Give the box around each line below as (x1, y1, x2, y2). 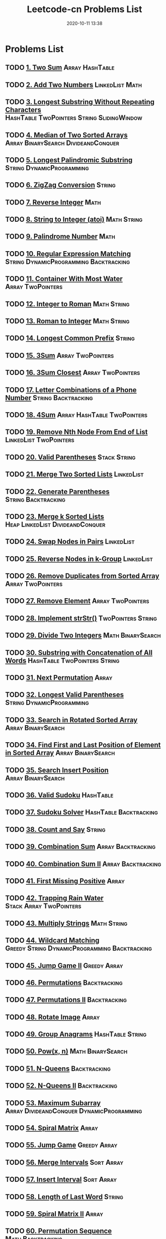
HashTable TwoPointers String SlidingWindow (5, 114, 142, 122)
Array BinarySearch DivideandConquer (5, 138, 119, 147)
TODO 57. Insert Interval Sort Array (5, 1175, 117, 1184)
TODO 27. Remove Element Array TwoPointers (5, 597, 149, 605)
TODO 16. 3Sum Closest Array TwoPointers (5, 368, 140, 377)
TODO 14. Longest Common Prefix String (5, 334, 135, 343)
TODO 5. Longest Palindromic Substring (5, 156, 133, 164)
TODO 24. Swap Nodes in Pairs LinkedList (5, 537, 135, 546)
